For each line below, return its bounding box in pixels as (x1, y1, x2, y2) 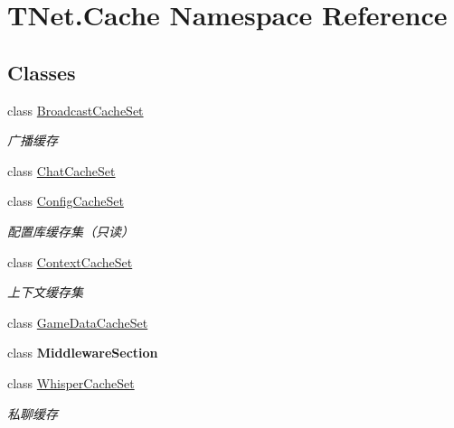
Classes (7, 58, 76, 86)
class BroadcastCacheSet (7, 100, 144, 119)
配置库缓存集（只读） (7, 221, 134, 240)
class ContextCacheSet (7, 252, 133, 271)
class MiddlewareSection (7, 343, 158, 362)
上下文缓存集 (7, 283, 83, 302)
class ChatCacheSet (7, 161, 116, 180)
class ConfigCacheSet (7, 191, 124, 210)
